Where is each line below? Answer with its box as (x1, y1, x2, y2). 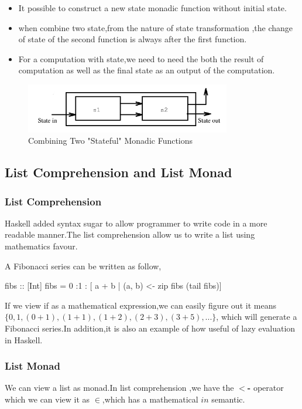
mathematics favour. (5, 240, 78, 252)
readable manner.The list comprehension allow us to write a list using (5, 228, 255, 241)
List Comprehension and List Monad (5, 163, 232, 181)
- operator (247, 381, 284, 394)
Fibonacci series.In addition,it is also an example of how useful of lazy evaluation (5, 322, 296, 334)
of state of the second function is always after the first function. (18, 33, 247, 45)
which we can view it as (5, 393, 90, 405)
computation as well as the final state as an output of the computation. (18, 64, 275, 76)
